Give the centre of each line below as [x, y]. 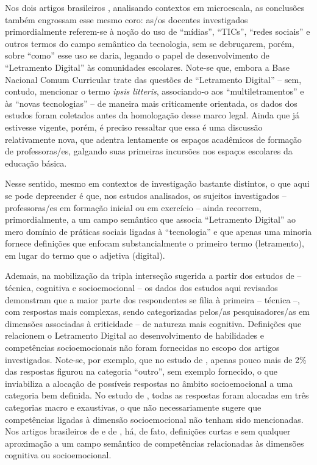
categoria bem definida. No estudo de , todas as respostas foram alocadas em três [157, 395]
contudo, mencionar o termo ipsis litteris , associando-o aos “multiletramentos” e [155, 91]
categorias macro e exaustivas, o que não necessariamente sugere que [133, 407]
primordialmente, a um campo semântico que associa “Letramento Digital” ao [151, 219]
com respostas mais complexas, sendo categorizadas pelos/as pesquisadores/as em [157, 312]
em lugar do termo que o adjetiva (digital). [85, 255]
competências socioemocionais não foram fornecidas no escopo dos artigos [142, 348]
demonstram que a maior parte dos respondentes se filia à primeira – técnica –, [152, 299]
